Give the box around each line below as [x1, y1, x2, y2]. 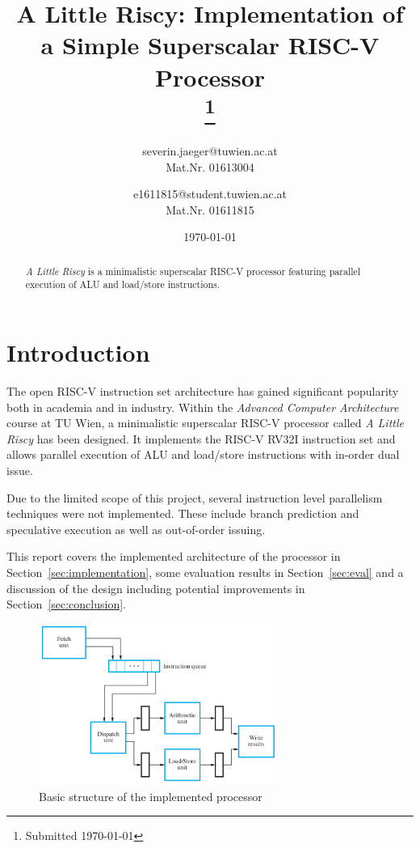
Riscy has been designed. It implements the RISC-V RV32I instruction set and [6, 430, 396, 447]
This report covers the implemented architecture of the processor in [6, 548, 341, 565]
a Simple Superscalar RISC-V [40, 28, 380, 61]
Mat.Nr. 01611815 [166, 201, 254, 218]
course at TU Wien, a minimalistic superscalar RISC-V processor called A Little [6, 414, 404, 431]
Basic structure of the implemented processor [39, 787, 262, 804]
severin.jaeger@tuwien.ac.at [142, 142, 278, 159]
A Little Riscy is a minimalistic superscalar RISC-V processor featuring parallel [25, 264, 361, 278]
